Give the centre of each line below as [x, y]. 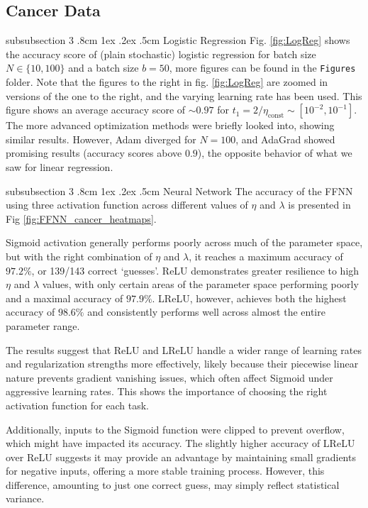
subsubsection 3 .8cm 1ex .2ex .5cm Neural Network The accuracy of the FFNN [179, 190]
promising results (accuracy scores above [94, 153]
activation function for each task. [77, 405]
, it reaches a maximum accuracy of [266, 256]
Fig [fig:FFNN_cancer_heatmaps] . [81, 218]
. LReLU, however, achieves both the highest [249, 298]
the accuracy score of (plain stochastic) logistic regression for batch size [161, 54]
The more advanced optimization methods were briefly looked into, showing [170, 125]
